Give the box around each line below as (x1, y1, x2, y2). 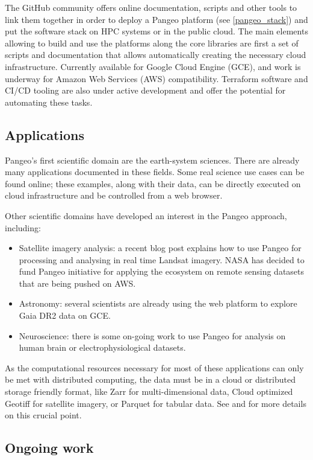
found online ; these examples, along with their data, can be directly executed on (5, 177, 301, 190)
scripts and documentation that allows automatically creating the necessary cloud (5, 48, 306, 61)
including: (5, 221, 41, 234)
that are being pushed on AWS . (19, 276, 136, 289)
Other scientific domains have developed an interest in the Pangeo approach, (5, 209, 287, 222)
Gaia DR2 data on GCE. (19, 309, 111, 322)
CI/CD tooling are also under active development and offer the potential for (5, 84, 286, 97)
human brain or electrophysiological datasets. (19, 341, 186, 354)
